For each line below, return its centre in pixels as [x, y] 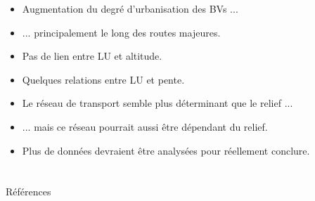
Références [28, 192]
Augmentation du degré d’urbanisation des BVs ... [130, 8]
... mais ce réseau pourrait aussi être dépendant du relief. [145, 126]
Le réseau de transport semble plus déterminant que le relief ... [157, 103]
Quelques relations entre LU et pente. [103, 79]
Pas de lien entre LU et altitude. [92, 56]
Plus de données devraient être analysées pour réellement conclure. [166, 150]
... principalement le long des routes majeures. [121, 32]
